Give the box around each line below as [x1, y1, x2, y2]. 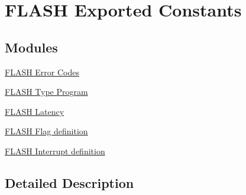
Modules [5, 38, 58, 56]
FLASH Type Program [5, 85, 88, 98]
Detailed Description [5, 173, 134, 191]
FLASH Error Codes [5, 65, 80, 78]
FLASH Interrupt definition [5, 144, 105, 157]
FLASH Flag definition [5, 125, 88, 137]
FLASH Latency [5, 105, 64, 117]
